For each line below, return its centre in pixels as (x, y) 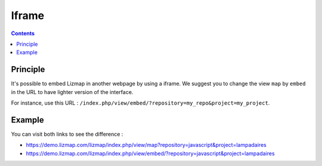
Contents (23, 33)
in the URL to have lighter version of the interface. (72, 92)
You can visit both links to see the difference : (67, 134)
